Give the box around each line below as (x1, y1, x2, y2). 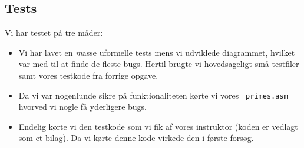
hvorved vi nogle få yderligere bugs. (18, 100, 147, 113)
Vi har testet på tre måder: (5, 26, 103, 39)
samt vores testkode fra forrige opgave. (18, 69, 158, 81)
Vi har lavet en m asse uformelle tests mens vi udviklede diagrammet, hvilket (18, 46, 295, 58)
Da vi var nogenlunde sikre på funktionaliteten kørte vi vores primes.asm (18, 89, 288, 101)
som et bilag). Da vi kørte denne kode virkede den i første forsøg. (18, 132, 254, 144)
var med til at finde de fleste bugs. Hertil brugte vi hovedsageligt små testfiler (18, 58, 299, 70)
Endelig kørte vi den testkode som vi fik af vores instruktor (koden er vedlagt (18, 120, 298, 132)
